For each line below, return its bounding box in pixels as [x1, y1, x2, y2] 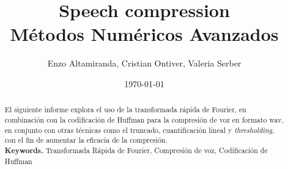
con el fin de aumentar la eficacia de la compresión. [4, 135, 168, 145]
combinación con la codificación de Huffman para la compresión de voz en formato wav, [4, 114, 284, 124]
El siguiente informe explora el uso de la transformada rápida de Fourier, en [4, 104, 246, 115]
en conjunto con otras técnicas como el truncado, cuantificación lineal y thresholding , [4, 124, 275, 135]
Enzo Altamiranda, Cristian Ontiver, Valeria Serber [47, 57, 242, 70]
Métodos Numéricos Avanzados [10, 21, 279, 46]
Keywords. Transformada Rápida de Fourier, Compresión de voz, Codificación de [4, 145, 268, 156]
